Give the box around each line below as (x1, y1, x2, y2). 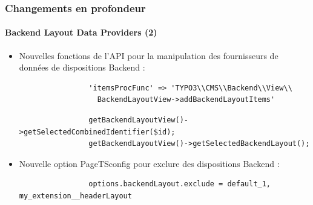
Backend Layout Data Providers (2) (5, 26, 157, 39)
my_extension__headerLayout (19, 191, 132, 200)
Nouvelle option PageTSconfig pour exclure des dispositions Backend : (19, 157, 280, 169)
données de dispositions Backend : (19, 61, 145, 74)
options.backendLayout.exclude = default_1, (88, 180, 271, 189)
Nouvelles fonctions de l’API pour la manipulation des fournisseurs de (19, 49, 278, 61)
